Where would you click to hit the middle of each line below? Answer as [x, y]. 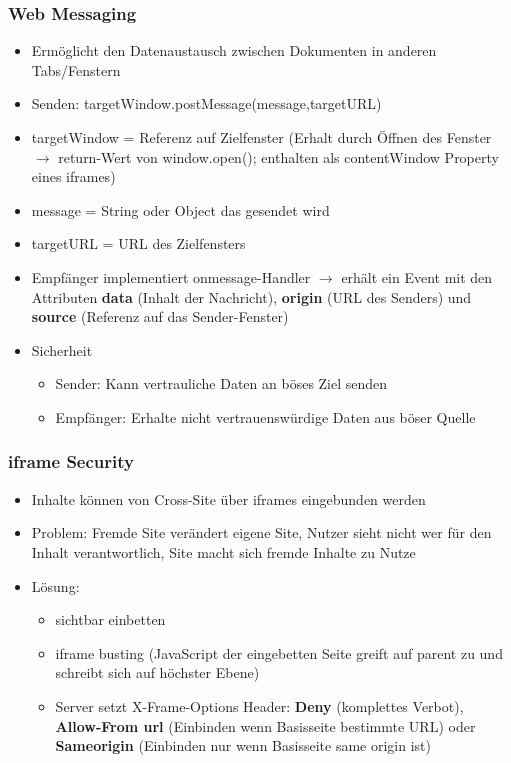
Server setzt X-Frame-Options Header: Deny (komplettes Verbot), [259, 705]
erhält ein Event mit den [417, 276]
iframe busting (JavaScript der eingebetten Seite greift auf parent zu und [279, 652]
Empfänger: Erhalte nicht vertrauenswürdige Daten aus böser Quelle [265, 416]
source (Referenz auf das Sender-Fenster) [160, 316]
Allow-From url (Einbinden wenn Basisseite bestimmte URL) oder [265, 725]
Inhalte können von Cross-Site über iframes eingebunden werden [228, 498]
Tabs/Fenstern [76, 69]
